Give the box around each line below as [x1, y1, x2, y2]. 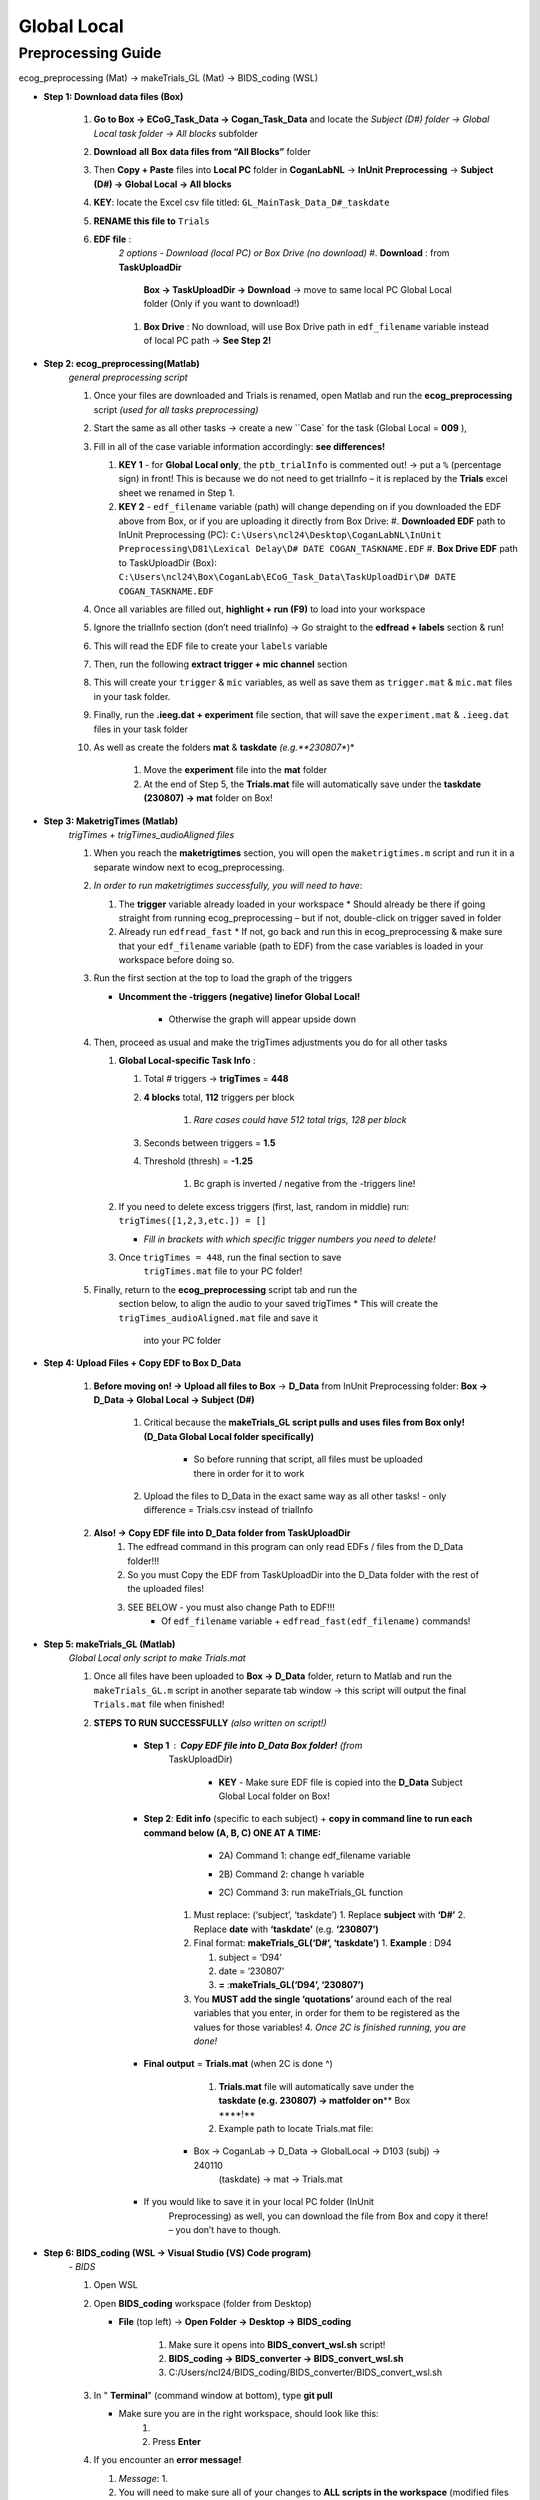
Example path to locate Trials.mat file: [218, 2122, 374, 2134]
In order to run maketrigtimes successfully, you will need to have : [93, 880, 363, 892]
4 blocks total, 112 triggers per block [143, 1091, 295, 1103]
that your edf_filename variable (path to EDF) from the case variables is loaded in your [118, 940, 484, 952]
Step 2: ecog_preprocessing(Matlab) [43, 357, 200, 369]
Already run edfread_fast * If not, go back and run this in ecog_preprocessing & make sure [118, 926, 503, 938]
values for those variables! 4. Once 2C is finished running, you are [193, 2021, 467, 2033]
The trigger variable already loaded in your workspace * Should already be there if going [118, 898, 486, 910]
